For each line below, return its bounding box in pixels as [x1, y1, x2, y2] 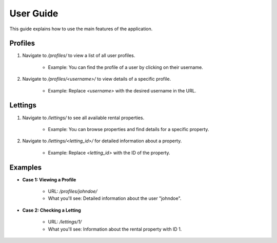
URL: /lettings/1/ [48, 219, 82, 225]
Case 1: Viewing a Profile [22, 176, 76, 182]
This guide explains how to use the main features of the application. [9, 26, 153, 32]
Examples [9, 163, 42, 172]
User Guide [9, 8, 58, 19]
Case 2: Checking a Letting [22, 207, 82, 213]
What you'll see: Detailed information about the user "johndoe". [48, 195, 182, 201]
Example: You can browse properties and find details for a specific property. [48, 126, 209, 132]
